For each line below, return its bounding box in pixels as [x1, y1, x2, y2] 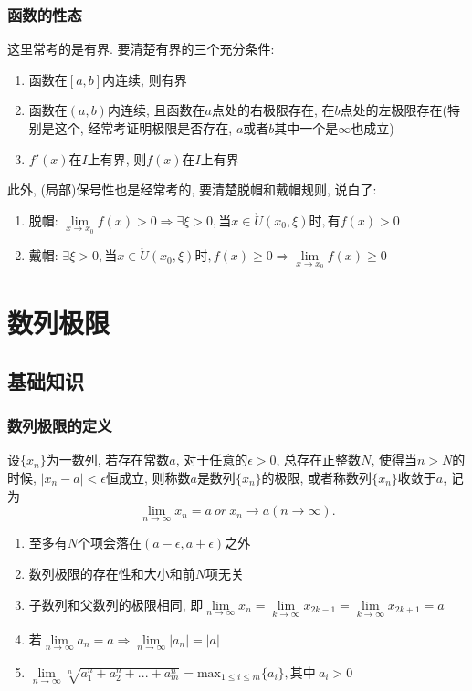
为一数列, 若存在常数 [46, 450, 170, 469]
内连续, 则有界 [102, 69, 187, 89]
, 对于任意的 [175, 450, 248, 469]
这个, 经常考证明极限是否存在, [54, 119, 233, 137]
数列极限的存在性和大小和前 [28, 564, 195, 582]
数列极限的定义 [7, 414, 112, 437]
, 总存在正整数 [276, 450, 362, 469]
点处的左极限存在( [340, 100, 447, 120]
